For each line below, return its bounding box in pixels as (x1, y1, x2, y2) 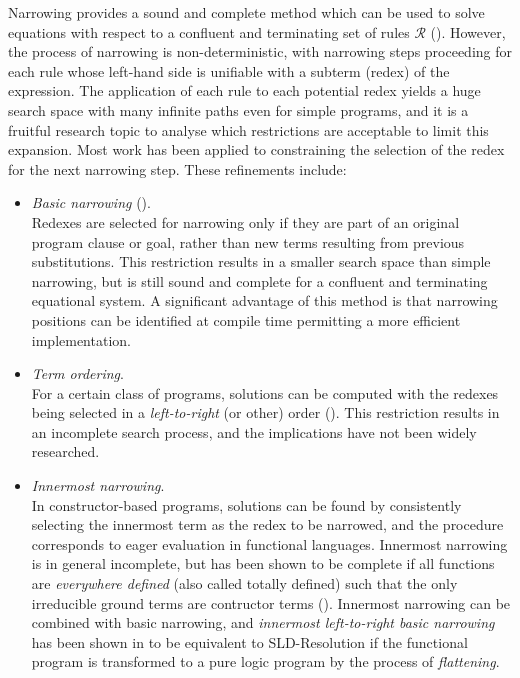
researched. (31, 441, 100, 462)
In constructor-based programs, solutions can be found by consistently (31, 494, 462, 515)
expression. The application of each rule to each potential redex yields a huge (8, 80, 481, 101)
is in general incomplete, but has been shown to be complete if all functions (31, 553, 495, 574)
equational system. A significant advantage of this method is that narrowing (31, 290, 498, 311)
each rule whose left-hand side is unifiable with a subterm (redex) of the (8, 60, 450, 81)
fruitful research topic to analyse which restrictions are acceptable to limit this (8, 119, 489, 140)
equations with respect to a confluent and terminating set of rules (8, 21, 410, 42)
